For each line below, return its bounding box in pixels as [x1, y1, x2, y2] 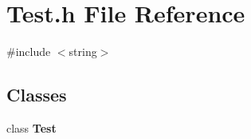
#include [6, 43, 51, 60]
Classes [6, 82, 67, 107]
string [69, 43, 97, 60]
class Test [6, 119, 57, 136]
